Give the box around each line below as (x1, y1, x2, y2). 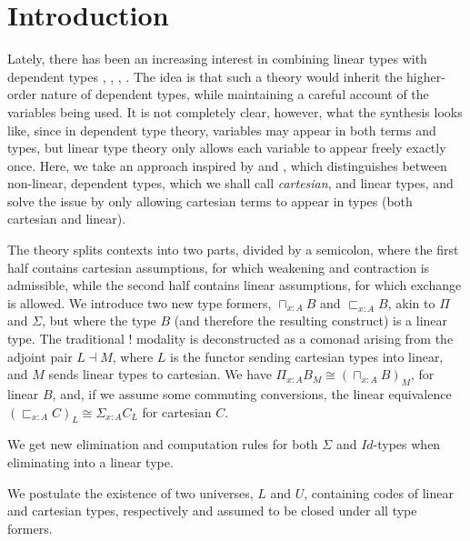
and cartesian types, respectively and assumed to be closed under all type (7, 501, 417, 520)
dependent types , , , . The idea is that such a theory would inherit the (7, 66, 403, 85)
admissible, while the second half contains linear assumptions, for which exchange (7, 276, 462, 295)
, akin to (387, 293, 435, 312)
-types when (373, 435, 441, 454)
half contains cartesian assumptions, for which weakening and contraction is (7, 257, 430, 276)
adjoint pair (7, 346, 73, 366)
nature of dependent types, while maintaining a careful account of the (40, 85, 429, 104)
